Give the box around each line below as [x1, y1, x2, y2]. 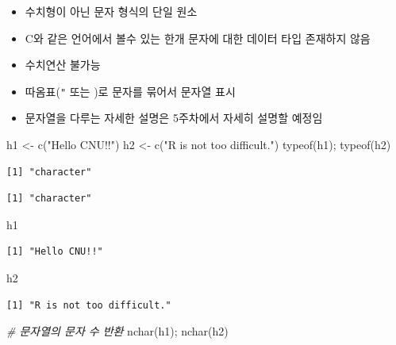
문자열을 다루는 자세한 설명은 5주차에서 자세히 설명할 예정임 [25, 109, 323, 126]
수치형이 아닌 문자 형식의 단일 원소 [25, 3, 198, 19]
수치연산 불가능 [25, 56, 101, 73]
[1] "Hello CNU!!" [6, 246, 103, 258]
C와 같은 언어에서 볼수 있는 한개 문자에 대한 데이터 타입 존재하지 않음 [25, 29, 371, 46]
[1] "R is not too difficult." [6, 299, 171, 311]
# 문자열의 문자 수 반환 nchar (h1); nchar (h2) [6, 323, 229, 339]
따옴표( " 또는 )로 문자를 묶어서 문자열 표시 [25, 82, 236, 99]
